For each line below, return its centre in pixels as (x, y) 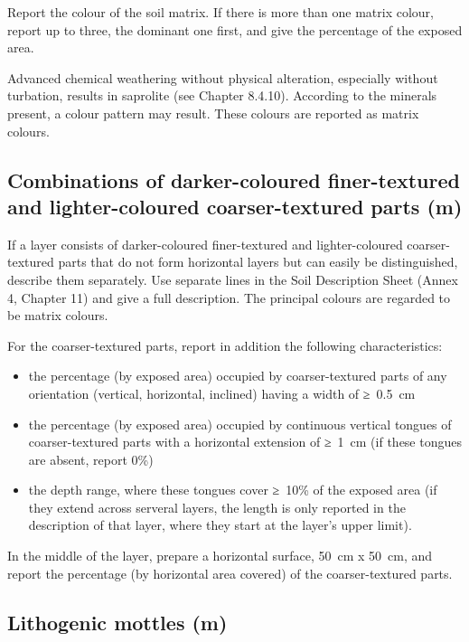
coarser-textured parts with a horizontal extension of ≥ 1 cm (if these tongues (245, 442)
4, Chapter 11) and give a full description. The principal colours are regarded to (229, 297)
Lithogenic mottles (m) (117, 622)
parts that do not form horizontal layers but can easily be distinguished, (258, 262)
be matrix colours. (58, 315)
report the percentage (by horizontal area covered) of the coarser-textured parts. (230, 573)
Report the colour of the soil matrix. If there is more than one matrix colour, (220, 12)
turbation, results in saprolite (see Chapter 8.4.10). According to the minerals (222, 95)
